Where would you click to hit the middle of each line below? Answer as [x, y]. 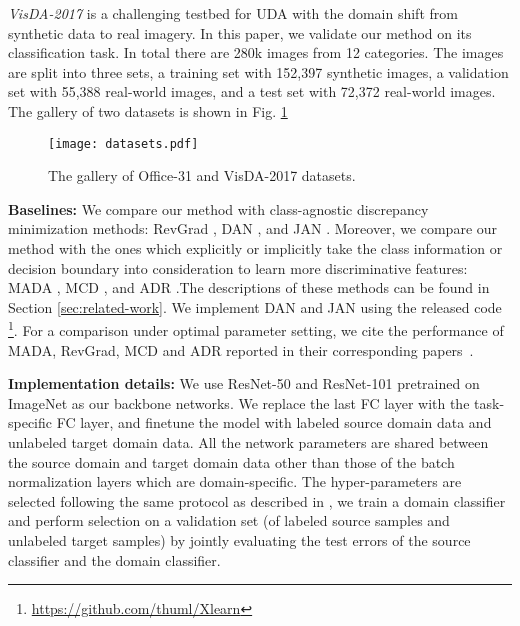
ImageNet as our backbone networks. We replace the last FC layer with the [239, 402]
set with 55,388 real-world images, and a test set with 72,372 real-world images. [252, 91]
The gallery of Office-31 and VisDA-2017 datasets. [202, 175]
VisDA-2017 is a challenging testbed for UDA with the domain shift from [233, 13]
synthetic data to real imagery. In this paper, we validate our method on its [240, 32]
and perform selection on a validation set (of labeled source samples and [229, 520]
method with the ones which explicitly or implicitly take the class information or [255, 248]
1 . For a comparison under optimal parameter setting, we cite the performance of [256, 329]
